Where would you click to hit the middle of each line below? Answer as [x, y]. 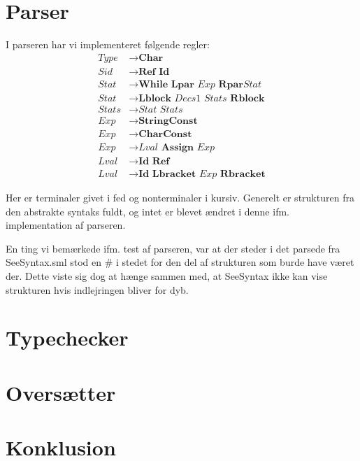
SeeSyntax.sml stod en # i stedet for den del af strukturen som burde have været [180, 262]
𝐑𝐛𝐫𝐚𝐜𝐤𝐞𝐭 [243, 175]
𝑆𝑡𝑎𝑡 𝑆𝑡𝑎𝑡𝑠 [161, 109]
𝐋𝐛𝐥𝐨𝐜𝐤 [155, 98]
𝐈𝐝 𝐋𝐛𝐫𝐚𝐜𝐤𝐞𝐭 [167, 175]
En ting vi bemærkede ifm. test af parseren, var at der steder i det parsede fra [173, 248]
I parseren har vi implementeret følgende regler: [108, 44]
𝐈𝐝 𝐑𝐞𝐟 [154, 161]
